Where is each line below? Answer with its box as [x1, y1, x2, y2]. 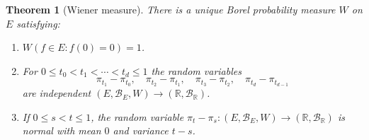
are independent [22, 86, 91, 100]
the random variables [151, 63, 242, 78]
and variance [113, 123, 169, 138]
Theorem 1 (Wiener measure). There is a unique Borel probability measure [6, 2, 336, 16]
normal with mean [22, 123, 101, 138]
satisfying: [16, 16, 60, 30]
